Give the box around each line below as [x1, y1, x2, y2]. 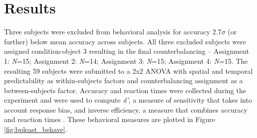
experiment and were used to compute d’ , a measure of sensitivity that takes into [4, 95, 252, 105]
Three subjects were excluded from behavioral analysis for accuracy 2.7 [4, 26, 222, 37]
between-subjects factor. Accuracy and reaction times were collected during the [4, 85, 246, 95]
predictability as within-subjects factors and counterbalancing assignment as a [4, 75, 243, 86]
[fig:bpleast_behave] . [4, 124, 67, 135]
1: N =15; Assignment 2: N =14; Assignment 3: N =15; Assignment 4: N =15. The [4, 55, 248, 66]
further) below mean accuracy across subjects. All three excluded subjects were [4, 36, 246, 46]
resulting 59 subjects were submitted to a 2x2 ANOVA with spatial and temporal [4, 65, 253, 76]
